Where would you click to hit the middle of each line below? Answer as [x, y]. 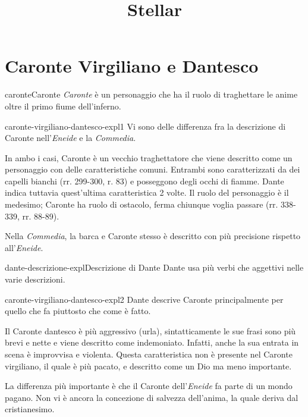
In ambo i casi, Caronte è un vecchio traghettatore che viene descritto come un [149, 157]
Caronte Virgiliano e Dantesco [132, 66]
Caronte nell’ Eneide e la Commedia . [70, 138]
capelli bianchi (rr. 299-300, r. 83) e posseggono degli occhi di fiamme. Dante [144, 181]
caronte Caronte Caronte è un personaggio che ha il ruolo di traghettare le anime [151, 94]
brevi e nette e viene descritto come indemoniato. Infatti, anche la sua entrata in [152, 342]
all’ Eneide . [24, 247]
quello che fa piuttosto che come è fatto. [78, 311]
